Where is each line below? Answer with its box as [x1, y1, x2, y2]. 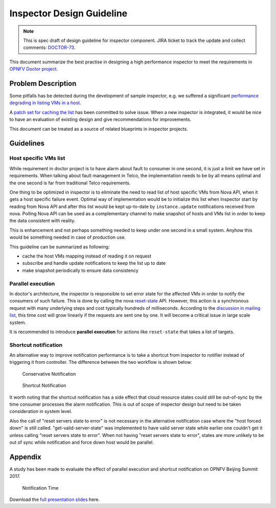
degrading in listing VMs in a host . [9, 100, 81, 106]
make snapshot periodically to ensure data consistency [22, 267, 139, 273]
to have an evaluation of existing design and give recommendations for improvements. [9, 117, 192, 123]
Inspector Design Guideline [9, 8, 128, 19]
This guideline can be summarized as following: [9, 243, 110, 250]
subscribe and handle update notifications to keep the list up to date [22, 260, 166, 266]
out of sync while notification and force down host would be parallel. [9, 439, 154, 445]
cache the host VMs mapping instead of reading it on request [22, 253, 152, 259]
